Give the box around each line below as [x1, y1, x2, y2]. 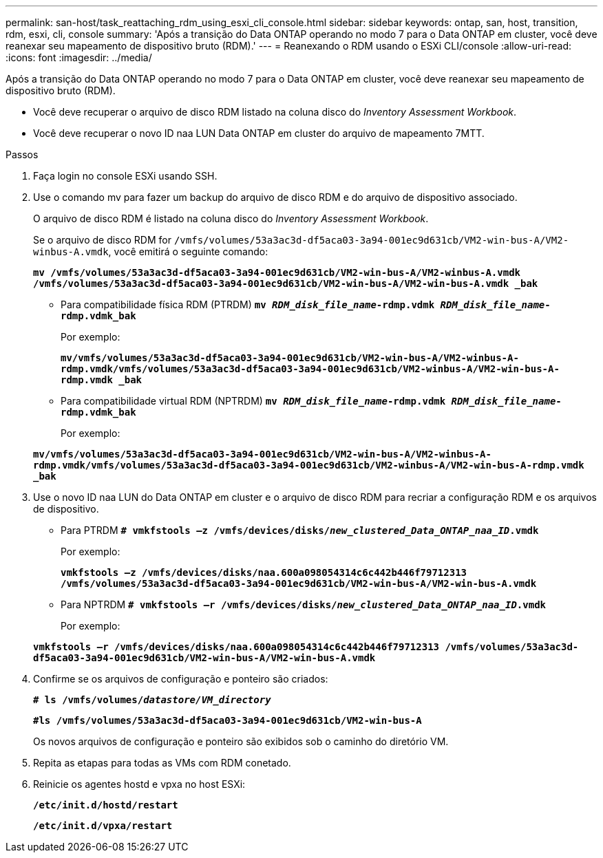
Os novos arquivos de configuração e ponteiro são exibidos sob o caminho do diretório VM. [33, 736, 449, 747]
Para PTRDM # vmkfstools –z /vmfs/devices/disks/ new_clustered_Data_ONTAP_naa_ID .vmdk [61, 524, 539, 536]
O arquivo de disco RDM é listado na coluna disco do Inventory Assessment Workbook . [33, 213, 429, 224]
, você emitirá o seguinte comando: [108, 246, 268, 257]
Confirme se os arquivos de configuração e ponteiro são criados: [33, 673, 328, 685]
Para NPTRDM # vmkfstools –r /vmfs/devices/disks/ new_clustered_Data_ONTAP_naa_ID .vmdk [61, 599, 546, 610]
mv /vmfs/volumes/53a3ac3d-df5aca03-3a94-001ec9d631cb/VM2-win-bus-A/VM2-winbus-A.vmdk [33, 267, 521, 278]
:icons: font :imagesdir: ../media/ [6, 52, 152, 63]
